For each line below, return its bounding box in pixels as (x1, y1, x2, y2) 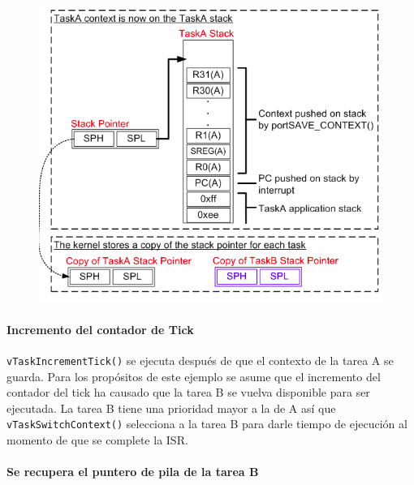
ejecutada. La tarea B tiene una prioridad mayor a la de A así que (6, 399, 336, 416)
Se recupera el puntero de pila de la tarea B (6, 463, 259, 480)
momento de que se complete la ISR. (6, 431, 188, 449)
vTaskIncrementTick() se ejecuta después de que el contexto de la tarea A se (6, 352, 394, 369)
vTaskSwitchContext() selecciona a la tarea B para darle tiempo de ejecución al (6, 415, 408, 432)
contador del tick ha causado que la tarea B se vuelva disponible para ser (6, 384, 370, 401)
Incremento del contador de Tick (6, 320, 194, 337)
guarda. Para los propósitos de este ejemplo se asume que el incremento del (6, 367, 381, 384)
